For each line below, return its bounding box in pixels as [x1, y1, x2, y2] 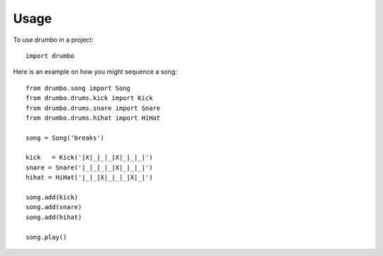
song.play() [26, 233, 67, 241]
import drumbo [26, 52, 74, 60]
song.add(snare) [26, 203, 82, 211]
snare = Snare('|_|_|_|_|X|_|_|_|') [26, 163, 153, 172]
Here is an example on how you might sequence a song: [13, 67, 177, 76]
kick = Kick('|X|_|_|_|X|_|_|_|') [26, 153, 153, 162]
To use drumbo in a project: [13, 35, 94, 44]
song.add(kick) [26, 194, 79, 201]
